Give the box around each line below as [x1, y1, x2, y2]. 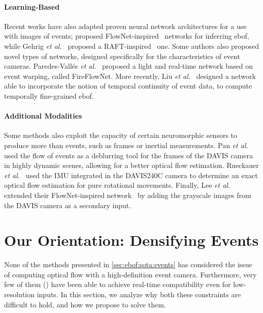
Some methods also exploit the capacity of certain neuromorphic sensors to [4, 130, 238, 140]
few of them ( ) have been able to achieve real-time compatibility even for [4, 279, 231, 290]
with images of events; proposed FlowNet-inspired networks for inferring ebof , [4, 31, 249, 41]
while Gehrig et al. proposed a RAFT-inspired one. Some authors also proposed [4, 40, 259, 51]
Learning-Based [4, 1, 60, 12]
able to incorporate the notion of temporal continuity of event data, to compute [4, 80, 252, 91]
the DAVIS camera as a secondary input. [4, 200, 131, 210]
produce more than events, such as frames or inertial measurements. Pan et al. [4, 139, 248, 150]
